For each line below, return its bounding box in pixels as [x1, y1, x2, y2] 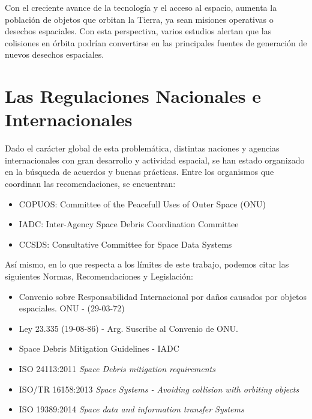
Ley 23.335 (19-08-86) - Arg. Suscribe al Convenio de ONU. [19, 322, 238, 334]
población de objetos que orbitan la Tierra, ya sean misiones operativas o [5, 13, 274, 25]
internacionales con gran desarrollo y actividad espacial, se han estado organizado [5, 153, 305, 166]
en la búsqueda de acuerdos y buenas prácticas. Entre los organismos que [5, 165, 274, 178]
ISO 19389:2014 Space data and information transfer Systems [19, 403, 244, 415]
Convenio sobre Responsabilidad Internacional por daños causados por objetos [19, 290, 307, 302]
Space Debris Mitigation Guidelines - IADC [19, 342, 179, 355]
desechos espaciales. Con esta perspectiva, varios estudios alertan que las [5, 25, 272, 37]
